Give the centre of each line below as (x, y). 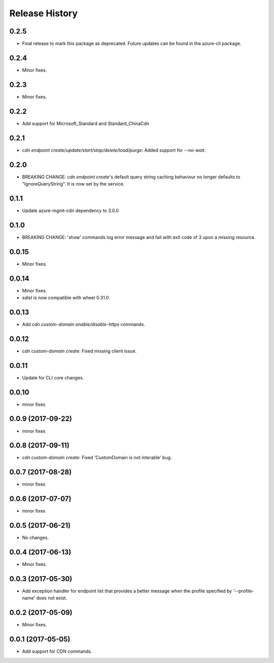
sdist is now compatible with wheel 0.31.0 (65, 298)
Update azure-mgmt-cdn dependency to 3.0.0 (71, 210)
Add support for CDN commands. (57, 651)
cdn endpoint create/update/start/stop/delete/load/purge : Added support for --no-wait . (114, 150)
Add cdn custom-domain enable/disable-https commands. (84, 324)
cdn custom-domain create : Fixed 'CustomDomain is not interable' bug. (97, 458)
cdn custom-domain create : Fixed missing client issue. (79, 351)
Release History (44, 13)
